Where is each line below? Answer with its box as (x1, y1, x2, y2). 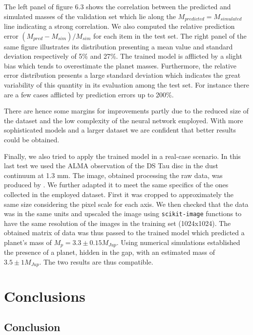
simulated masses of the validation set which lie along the (4, 11, 176, 21)
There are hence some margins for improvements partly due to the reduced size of (4, 106, 249, 116)
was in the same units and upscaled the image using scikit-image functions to (4, 208, 242, 219)
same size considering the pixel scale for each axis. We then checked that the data (4, 199, 249, 209)
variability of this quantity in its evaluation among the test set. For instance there (4, 80, 249, 90)
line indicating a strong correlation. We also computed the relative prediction (4, 21, 235, 31)
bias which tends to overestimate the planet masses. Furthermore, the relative (4, 60, 237, 70)
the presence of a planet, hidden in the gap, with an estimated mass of (4, 247, 215, 257)
